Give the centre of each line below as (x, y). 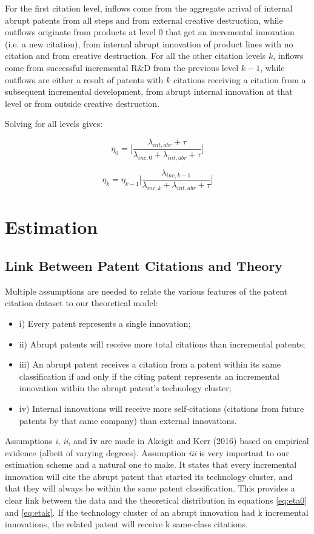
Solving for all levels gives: (54, 124)
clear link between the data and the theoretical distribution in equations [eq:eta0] (156, 500)
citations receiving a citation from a (239, 79)
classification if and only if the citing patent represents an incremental (149, 376)
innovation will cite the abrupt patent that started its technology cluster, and (149, 476)
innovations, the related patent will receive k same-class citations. (126, 524)
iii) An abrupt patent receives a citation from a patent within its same (150, 364)
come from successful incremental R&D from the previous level (122, 67)
